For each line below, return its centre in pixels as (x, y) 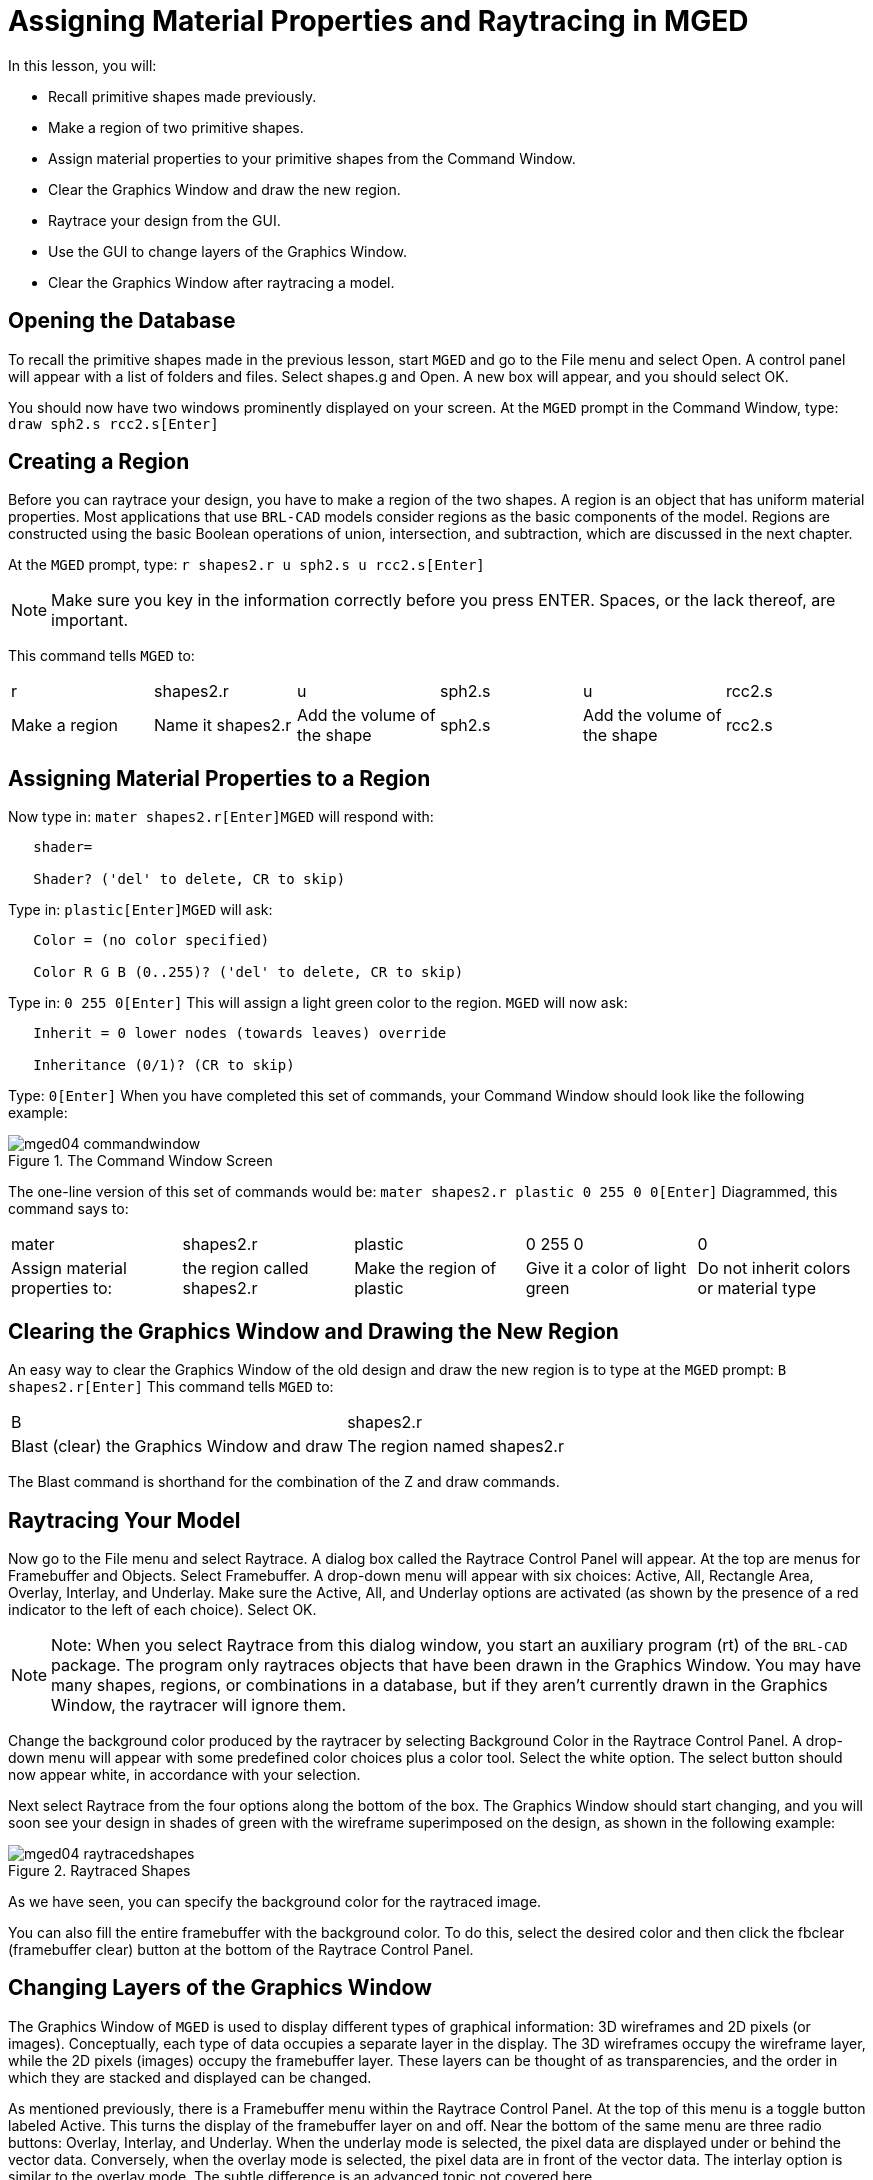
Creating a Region (99, 462)
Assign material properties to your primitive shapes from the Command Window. (312, 158)
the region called (245, 1268)
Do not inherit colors (774, 1268)
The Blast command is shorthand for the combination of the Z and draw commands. (284, 1482)
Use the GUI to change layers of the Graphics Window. (227, 251)
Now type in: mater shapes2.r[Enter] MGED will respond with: (221, 817)
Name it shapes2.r (222, 725)
